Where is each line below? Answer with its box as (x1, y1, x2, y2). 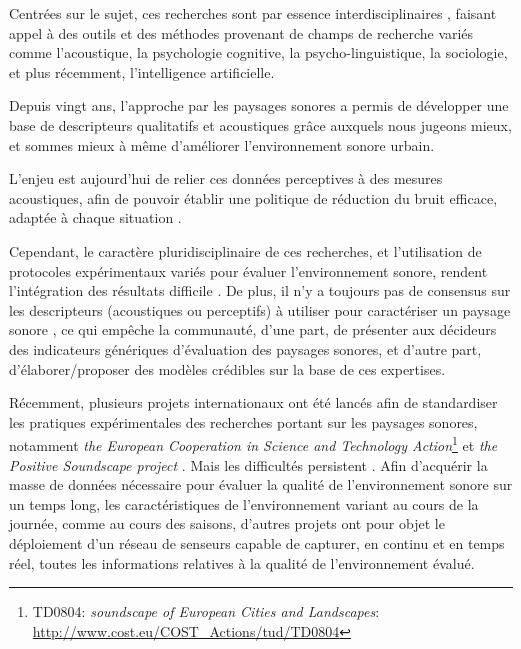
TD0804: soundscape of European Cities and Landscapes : (32, 601, 380, 622)
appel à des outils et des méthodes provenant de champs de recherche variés (9, 22, 474, 43)
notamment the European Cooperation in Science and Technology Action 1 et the (9, 432, 498, 455)
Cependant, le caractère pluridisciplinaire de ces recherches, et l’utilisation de (9, 240, 482, 261)
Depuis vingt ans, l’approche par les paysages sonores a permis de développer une (9, 95, 509, 116)
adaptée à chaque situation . (9, 207, 182, 228)
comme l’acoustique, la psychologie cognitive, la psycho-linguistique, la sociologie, (9, 42, 508, 63)
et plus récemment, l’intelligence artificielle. (9, 61, 275, 82)
